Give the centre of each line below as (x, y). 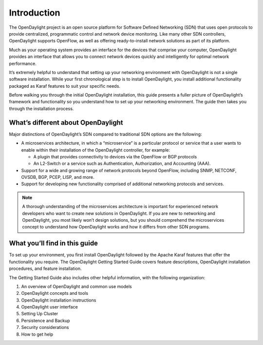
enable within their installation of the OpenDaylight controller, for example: (96, 150)
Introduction (35, 13)
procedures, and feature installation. (46, 268)
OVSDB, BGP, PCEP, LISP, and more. (58, 177)
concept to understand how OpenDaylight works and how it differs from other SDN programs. (116, 227)
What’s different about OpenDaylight (66, 123)
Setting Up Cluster (40, 314)
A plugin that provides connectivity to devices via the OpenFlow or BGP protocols (115, 156)
